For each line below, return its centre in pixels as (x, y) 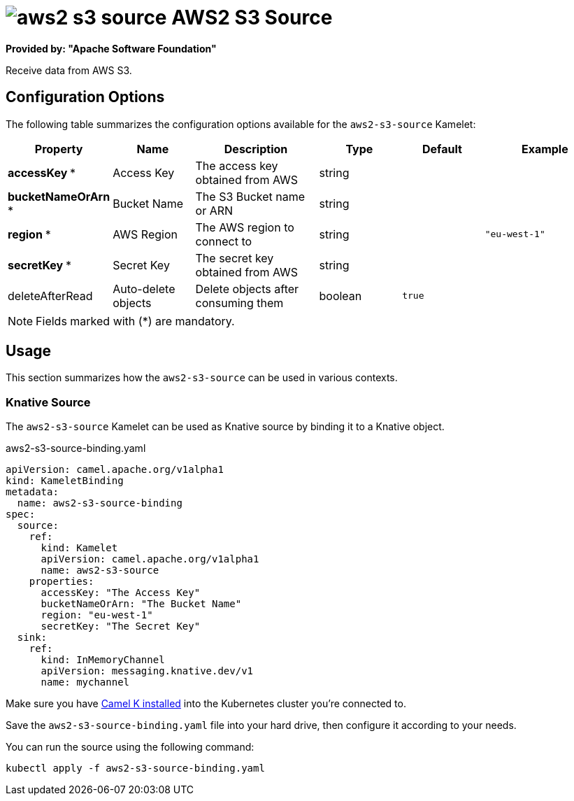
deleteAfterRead (50, 296)
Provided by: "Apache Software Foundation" (111, 48)
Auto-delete (144, 289)
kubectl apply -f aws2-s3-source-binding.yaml (135, 768)
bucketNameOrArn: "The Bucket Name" (141, 604)
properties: (62, 582)
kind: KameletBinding (65, 481)
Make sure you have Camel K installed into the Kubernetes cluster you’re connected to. (206, 704)
